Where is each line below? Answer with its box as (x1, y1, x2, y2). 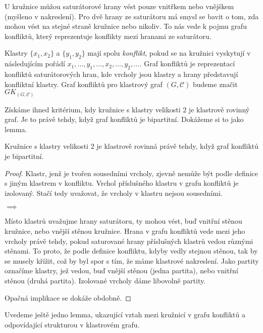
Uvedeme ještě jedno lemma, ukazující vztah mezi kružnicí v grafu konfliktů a (5, 309, 245, 320)
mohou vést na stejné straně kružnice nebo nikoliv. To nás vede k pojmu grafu (5, 21, 247, 31)
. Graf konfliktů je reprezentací (139, 58, 235, 69)
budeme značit (193, 78, 238, 89)
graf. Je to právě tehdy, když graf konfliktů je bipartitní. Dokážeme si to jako (5, 114, 244, 124)
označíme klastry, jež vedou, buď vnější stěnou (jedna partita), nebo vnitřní (5, 265, 238, 276)
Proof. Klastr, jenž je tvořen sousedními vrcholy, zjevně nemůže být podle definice (5, 168, 258, 178)
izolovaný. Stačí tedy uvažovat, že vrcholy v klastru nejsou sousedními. (5, 187, 223, 198)
